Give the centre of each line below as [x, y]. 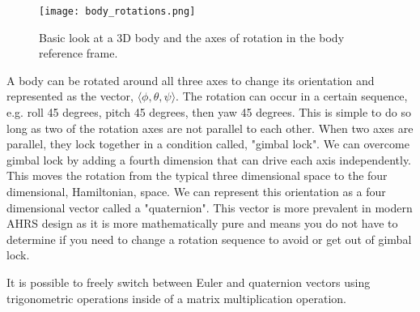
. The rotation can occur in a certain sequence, [292, 96]
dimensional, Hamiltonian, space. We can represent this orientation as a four [196, 191]
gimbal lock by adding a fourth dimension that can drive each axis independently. [209, 159]
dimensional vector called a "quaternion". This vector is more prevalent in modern [210, 207]
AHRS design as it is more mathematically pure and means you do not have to [202, 223]
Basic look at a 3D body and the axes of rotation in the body [192, 37]
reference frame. [78, 53]
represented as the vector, [70, 96]
